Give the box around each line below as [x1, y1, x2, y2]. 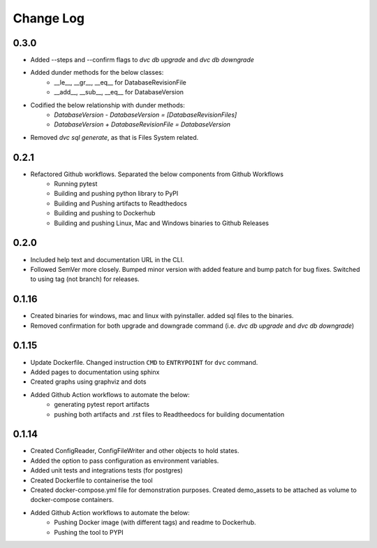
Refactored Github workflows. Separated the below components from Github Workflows [30, 170, 284, 178]
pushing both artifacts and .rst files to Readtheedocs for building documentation [54, 410, 285, 419]
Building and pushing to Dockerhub [54, 209, 156, 217]
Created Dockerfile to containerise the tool [30, 476, 153, 484]
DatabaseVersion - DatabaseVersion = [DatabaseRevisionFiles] [54, 110, 237, 119]
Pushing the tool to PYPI [54, 528, 124, 536]
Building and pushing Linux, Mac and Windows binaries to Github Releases [54, 219, 269, 227]
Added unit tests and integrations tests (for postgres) [30, 466, 183, 475]
